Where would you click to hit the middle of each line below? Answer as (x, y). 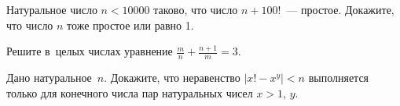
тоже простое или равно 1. (130, 25)
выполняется (339, 78)
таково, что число (196, 9)
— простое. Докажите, (340, 9)
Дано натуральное (49, 78)
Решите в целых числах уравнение (90, 51)
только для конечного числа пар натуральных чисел (130, 92)
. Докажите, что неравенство (172, 78)
